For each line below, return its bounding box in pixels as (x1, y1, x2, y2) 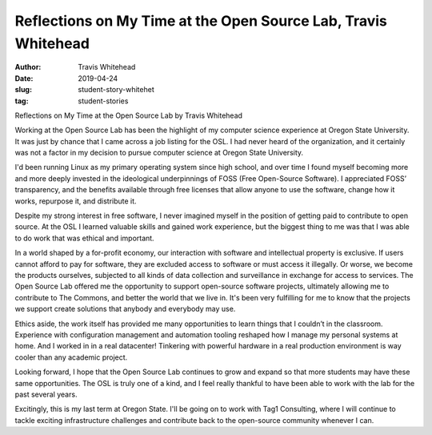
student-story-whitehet (78, 85, 155, 95)
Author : (14, 62, 42, 72)
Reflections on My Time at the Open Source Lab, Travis (14, 12, 388, 30)
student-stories (78, 96, 129, 106)
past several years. (14, 389, 78, 399)
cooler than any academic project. (14, 352, 128, 362)
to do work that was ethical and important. (14, 233, 155, 243)
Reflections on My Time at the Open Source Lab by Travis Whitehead (14, 111, 243, 120)
